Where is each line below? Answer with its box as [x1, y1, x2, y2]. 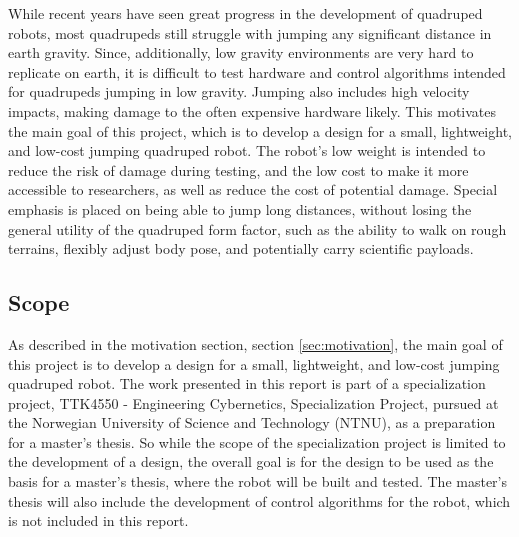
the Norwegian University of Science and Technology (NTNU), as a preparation [8, 412, 496, 433]
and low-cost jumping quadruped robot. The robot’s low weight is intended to [8, 140, 486, 161]
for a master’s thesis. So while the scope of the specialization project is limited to [8, 431, 506, 452]
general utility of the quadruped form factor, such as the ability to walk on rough [8, 218, 507, 239]
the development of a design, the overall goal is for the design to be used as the [8, 451, 494, 472]
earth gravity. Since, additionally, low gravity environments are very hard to [8, 42, 474, 63]
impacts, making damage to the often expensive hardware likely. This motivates [8, 100, 497, 121]
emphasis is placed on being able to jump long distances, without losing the [8, 198, 472, 219]
